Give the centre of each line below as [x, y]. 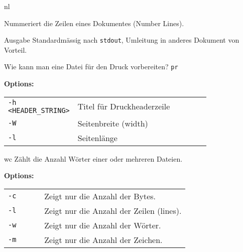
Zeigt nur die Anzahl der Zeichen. [103, 239]
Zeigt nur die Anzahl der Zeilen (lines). [113, 210]
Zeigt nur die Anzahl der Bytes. [100, 196]
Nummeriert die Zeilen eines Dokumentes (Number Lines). [94, 23]
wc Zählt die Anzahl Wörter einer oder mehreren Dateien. [93, 158]
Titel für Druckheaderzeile [124, 106]
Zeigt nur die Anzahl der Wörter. [103, 225]
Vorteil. [16, 49]
